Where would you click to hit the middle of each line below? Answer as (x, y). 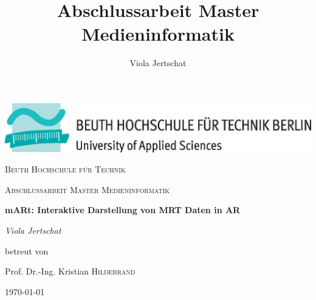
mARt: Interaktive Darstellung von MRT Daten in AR (123, 210)
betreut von (27, 251)
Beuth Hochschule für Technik (65, 169)
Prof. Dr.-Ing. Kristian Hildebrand (70, 271)
